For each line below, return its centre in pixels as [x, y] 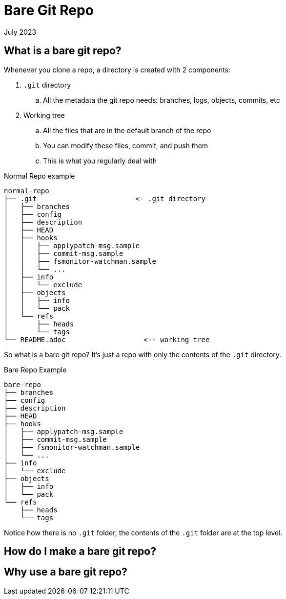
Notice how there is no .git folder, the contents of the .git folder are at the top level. [143, 532]
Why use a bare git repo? [66, 572]
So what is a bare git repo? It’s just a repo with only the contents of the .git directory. [143, 354]
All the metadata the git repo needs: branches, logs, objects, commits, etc [162, 100]
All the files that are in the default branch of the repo [127, 130]
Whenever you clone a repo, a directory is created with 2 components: [117, 69]
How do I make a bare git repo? [80, 552]
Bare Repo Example [35, 369]
